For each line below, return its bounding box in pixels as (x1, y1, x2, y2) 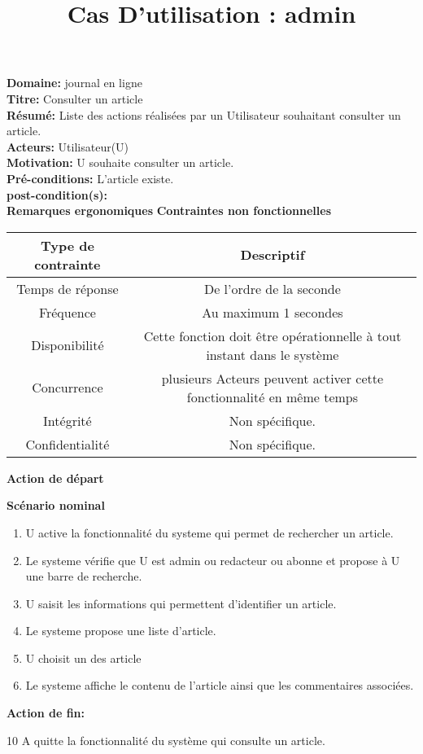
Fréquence (38, 302, 96, 322)
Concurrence (32, 378, 103, 397)
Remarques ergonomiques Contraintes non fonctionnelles (7, 202, 332, 219)
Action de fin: (7, 704, 85, 721)
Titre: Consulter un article (7, 90, 143, 107)
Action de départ (7, 469, 104, 486)
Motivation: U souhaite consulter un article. (7, 154, 234, 171)
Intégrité (43, 410, 92, 430)
